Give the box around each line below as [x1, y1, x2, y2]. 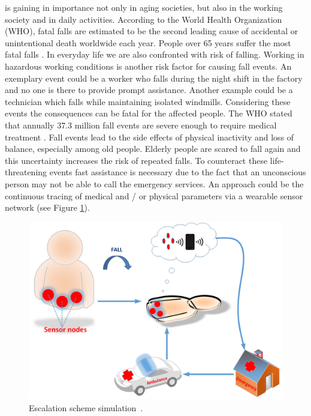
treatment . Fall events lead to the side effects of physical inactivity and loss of [5, 130, 294, 143]
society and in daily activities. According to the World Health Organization [5, 13, 282, 25]
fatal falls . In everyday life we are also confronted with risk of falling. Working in [5, 48, 304, 61]
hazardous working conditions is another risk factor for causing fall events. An [5, 59, 292, 72]
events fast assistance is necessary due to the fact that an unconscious [49, 166, 306, 178]
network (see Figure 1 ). [5, 201, 90, 214]
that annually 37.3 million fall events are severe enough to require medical [5, 118, 277, 131]
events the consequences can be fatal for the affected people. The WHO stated [5, 107, 292, 119]
